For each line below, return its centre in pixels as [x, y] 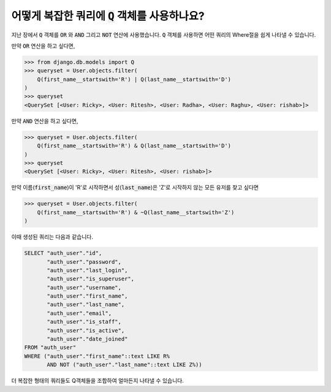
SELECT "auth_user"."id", [63, 253]
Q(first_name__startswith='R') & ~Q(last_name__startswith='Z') [136, 212]
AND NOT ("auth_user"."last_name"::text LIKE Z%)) [124, 365]
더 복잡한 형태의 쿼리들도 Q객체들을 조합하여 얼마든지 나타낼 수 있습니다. [97, 381]
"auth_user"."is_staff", [84, 322]
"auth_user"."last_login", [87, 270]
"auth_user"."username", [84, 287]
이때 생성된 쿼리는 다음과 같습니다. [52, 237]
